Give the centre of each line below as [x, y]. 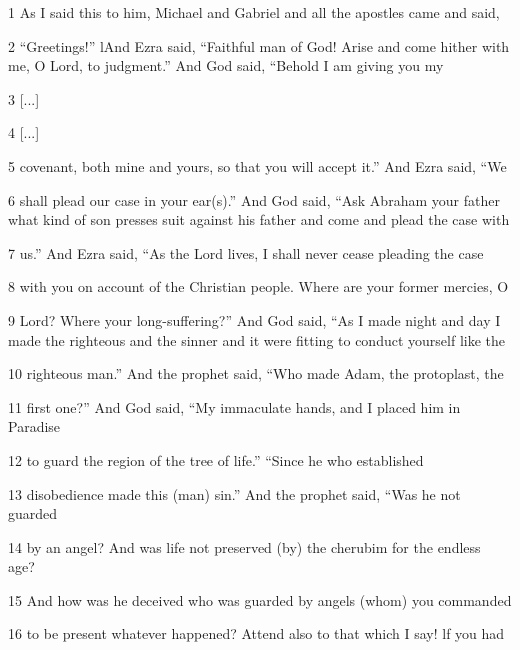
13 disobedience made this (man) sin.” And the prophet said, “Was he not [234, 493]
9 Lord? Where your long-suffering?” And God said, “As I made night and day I [254, 319]
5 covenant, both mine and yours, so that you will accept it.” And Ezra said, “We [257, 165]
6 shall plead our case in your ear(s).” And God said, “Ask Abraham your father [254, 199]
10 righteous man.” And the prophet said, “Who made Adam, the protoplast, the [256, 373]
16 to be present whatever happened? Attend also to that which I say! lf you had [256, 633]
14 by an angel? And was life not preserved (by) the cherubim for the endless [244, 546]
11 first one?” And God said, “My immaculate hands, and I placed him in [234, 406]
